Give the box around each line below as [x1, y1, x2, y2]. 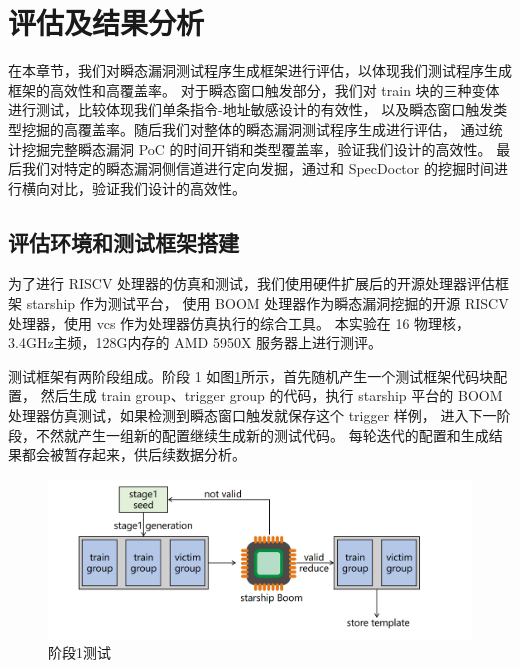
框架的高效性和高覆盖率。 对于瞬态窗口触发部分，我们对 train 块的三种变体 [8, 79, 500, 100]
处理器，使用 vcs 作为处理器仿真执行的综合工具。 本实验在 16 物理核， [8, 312, 471, 333]
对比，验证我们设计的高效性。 [49, 177, 246, 198]
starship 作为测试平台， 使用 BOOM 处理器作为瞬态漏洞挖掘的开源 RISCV [26, 293, 509, 314]
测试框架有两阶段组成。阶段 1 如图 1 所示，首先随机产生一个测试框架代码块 [8, 365, 494, 386]
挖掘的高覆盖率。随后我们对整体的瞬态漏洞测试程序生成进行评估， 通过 [21, 118, 489, 139]
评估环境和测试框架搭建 [8, 226, 239, 257]
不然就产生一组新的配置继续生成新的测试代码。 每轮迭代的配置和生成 [35, 424, 489, 445]
